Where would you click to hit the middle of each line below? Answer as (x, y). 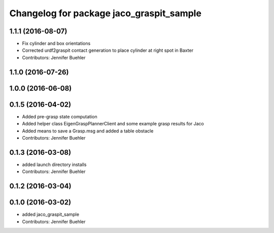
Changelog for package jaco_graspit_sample (105, 13)
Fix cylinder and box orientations (56, 44)
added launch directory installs (54, 164)
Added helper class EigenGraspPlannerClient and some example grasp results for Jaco (113, 124)
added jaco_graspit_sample (51, 214)
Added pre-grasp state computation (60, 116)
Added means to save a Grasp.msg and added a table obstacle (88, 131)
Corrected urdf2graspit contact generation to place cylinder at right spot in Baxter (108, 50)
